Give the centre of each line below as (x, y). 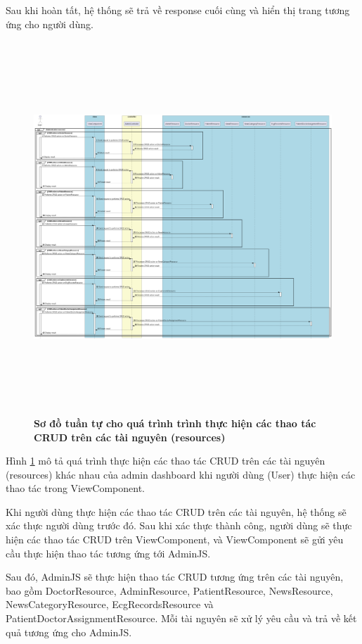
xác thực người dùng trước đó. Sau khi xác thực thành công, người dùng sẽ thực (179, 525)
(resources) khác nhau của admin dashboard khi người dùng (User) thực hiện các (181, 474)
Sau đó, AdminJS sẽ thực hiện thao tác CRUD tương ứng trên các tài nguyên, (175, 577)
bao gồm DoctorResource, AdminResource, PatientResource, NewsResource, (169, 590)
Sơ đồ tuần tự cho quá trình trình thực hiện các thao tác (175, 423)
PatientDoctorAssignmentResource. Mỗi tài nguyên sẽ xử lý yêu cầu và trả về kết (181, 618)
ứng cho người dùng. (50, 24)
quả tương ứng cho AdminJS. (69, 632)
